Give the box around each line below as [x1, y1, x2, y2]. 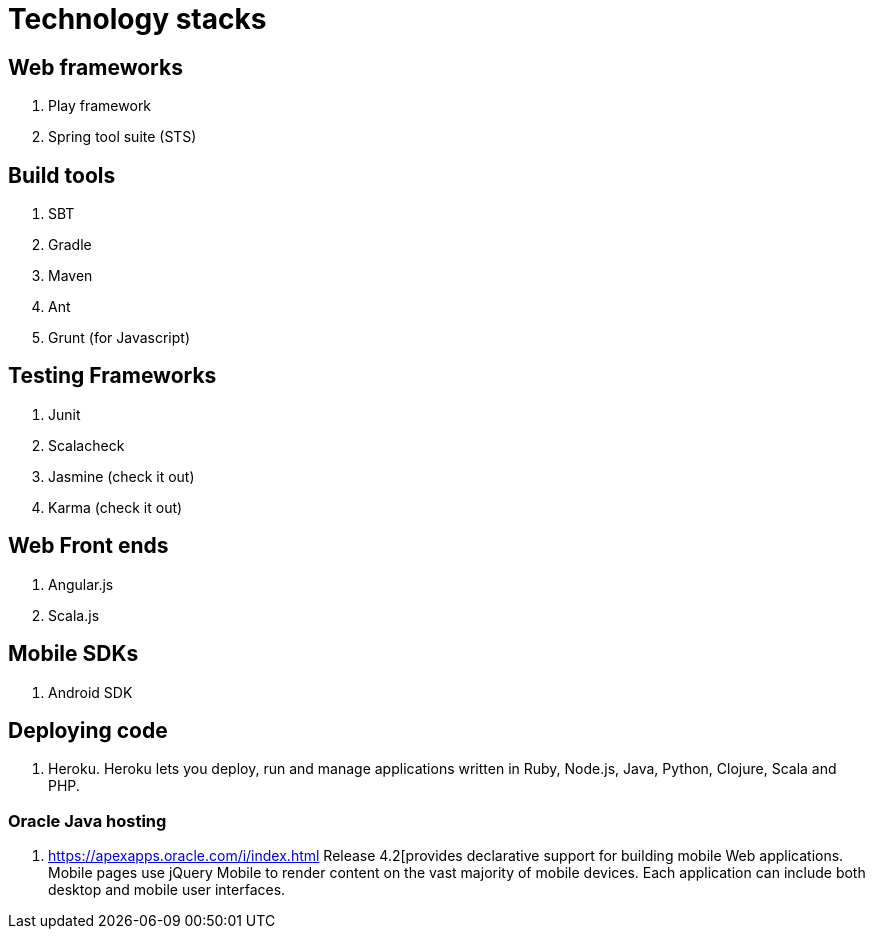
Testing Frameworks [8, 363, 217, 389]
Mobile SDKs [8, 641, 139, 667]
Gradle [48, 236, 92, 254]
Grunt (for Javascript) [48, 329, 191, 347]
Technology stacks [8, 2, 267, 36]
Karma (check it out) [48, 498, 183, 516]
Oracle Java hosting [8, 810, 167, 831]
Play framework [48, 97, 152, 115]
